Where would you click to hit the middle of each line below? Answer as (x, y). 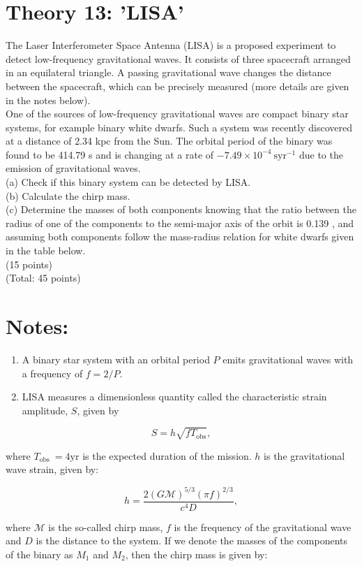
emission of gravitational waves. (73, 168)
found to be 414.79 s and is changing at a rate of (110, 154)
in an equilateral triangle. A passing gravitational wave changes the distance (168, 72)
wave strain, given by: (52, 469)
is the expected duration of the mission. (167, 455)
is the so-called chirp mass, (106, 527)
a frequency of (52, 373)
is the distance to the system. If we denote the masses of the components (192, 540)
